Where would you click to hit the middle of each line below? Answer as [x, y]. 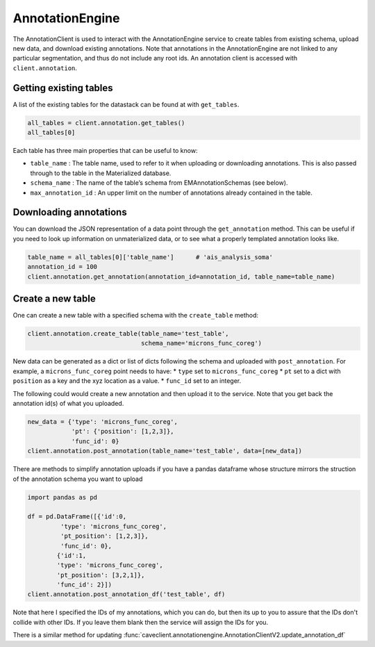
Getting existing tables [63, 88]
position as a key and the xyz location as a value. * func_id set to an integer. [127, 381]
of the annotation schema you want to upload [78, 479]
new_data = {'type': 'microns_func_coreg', [103, 422]
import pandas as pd [62, 497]
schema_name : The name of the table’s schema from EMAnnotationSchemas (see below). [159, 183]
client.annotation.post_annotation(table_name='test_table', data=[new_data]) [165, 451]
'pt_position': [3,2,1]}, [101, 575]
